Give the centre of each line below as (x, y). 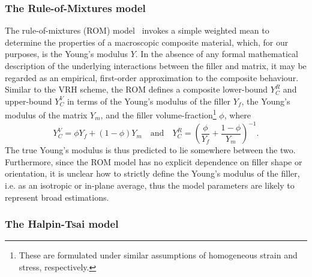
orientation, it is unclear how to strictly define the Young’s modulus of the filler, (152, 173)
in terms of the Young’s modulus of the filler (149, 101)
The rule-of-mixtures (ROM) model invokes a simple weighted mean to (137, 30)
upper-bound (28, 101)
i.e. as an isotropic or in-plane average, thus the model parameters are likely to (150, 185)
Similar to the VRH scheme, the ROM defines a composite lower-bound (136, 89)
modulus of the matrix (46, 115)
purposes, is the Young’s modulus (67, 54)
